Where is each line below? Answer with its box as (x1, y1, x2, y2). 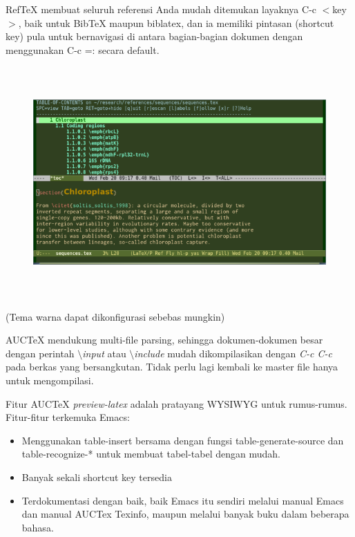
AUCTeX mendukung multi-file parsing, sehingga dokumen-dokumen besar (6, 332, 323, 347)
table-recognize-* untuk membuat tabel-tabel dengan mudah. (21, 446, 280, 461)
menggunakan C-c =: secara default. (6, 42, 160, 57)
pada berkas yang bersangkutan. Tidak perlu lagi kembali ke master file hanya (6, 359, 338, 374)
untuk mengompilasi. (6, 373, 94, 388)
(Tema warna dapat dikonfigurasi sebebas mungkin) (6, 309, 225, 323)
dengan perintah (6, 346, 75, 360)
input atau (82, 346, 126, 360)
